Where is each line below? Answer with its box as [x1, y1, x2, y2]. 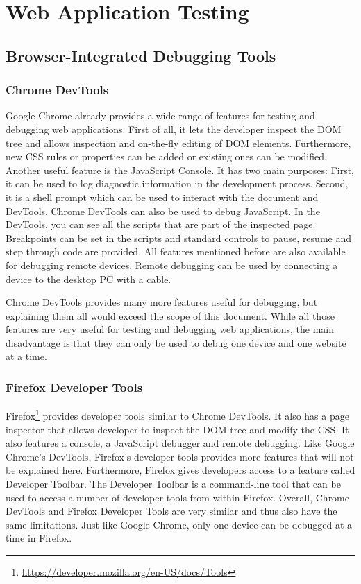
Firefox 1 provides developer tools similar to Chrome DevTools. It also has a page [6, 406, 349, 422]
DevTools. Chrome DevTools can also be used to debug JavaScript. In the [6, 203, 320, 218]
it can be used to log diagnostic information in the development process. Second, [6, 176, 349, 191]
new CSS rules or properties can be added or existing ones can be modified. [6, 149, 327, 164]
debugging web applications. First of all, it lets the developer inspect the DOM [6, 121, 342, 136]
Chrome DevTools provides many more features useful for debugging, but [6, 295, 318, 309]
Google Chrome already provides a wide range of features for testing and [6, 108, 315, 123]
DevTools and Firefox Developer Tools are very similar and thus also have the [6, 504, 337, 518]
